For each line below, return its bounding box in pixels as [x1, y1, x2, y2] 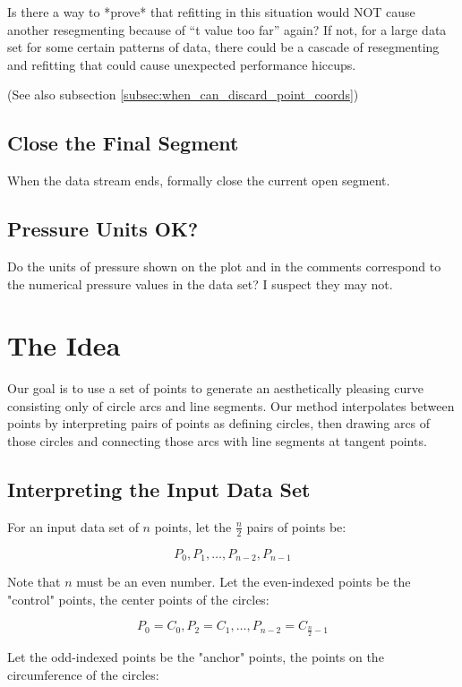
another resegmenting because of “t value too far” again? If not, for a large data [7, 20, 447, 39]
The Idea [7, 327, 121, 364]
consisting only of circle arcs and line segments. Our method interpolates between [7, 396, 455, 415]
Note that [7, 572, 61, 591]
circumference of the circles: [7, 665, 159, 683]
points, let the [154, 517, 232, 536]
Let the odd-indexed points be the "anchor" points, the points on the [7, 648, 384, 666]
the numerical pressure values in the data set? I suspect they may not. [7, 274, 393, 293]
